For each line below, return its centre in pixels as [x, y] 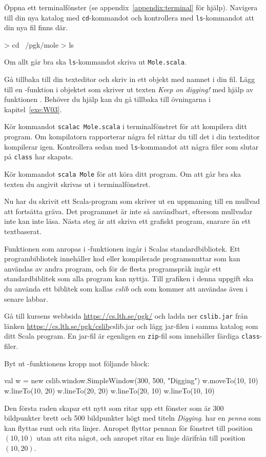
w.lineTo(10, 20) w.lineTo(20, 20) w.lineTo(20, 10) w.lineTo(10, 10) [109, 390]
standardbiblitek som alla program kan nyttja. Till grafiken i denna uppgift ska [129, 278]
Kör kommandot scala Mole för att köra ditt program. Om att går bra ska [123, 174]
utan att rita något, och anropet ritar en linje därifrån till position [141, 438]
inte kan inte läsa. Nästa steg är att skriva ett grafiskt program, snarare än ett [127, 221]
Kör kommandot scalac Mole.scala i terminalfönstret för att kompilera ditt [126, 126]
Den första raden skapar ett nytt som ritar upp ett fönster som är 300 [114, 408]
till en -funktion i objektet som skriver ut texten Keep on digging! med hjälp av [129, 89]
